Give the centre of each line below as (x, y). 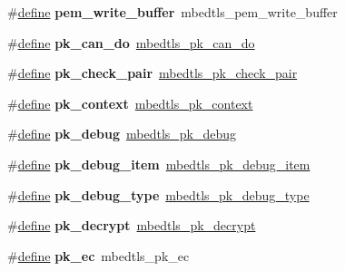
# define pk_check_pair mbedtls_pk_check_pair (153, 73)
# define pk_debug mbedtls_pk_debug (122, 134)
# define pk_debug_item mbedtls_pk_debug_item (159, 164)
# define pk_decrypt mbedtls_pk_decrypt (132, 225)
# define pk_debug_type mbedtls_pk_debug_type (158, 194)
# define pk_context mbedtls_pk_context (130, 103)
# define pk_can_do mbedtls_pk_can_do (131, 42)
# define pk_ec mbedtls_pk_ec (99, 255)
